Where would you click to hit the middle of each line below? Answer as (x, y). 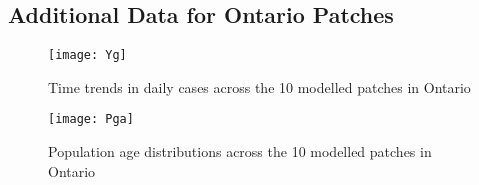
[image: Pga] (91, 119)
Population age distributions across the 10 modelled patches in (240, 151)
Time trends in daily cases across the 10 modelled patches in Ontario (259, 86)
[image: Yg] (87, 55)
